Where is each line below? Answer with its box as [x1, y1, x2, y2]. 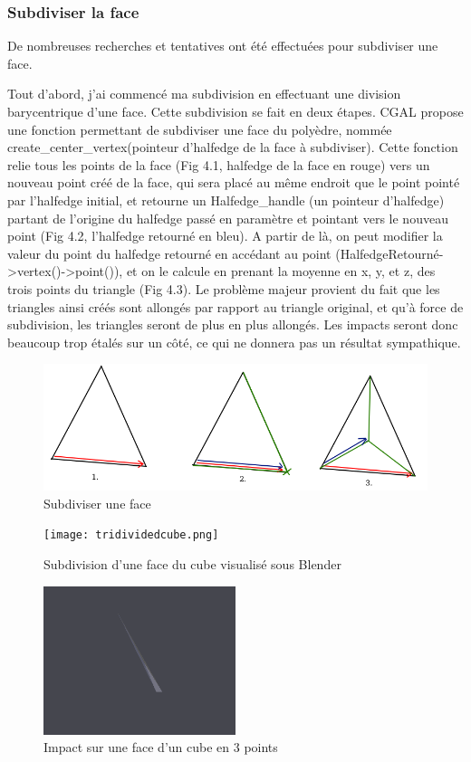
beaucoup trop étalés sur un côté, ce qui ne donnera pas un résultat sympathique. [7, 332, 461, 351]
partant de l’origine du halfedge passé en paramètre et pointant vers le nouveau [7, 208, 448, 227]
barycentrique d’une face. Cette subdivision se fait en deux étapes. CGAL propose [7, 102, 464, 120]
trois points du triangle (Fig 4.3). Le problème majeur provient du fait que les [7, 279, 440, 298]
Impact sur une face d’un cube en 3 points [43, 738, 278, 757]
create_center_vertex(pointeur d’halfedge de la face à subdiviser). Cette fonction [7, 138, 458, 157]
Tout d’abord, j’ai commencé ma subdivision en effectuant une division [7, 84, 401, 103]
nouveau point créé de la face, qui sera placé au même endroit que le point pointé [7, 173, 460, 192]
